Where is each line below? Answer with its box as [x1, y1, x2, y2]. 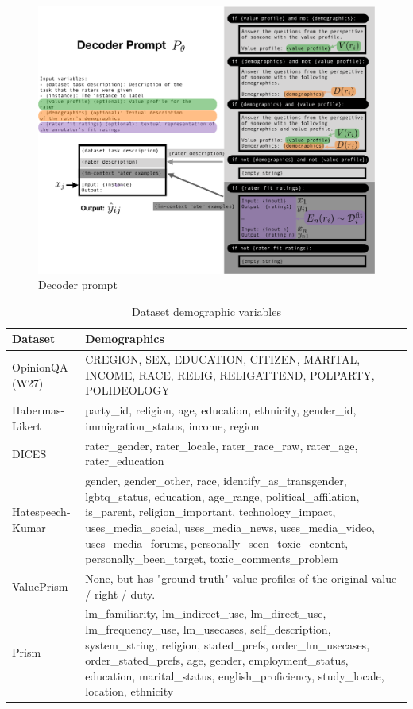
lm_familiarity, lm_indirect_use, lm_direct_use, [85, 605, 326, 622]
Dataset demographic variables [132, 302, 281, 319]
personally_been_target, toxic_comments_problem [85, 550, 338, 567]
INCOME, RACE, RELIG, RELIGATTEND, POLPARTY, [85, 366, 375, 383]
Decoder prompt [38, 276, 118, 293]
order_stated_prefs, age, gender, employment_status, [85, 652, 349, 669]
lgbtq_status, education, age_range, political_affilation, [85, 487, 360, 504]
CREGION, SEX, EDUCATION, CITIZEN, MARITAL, [85, 351, 361, 368]
